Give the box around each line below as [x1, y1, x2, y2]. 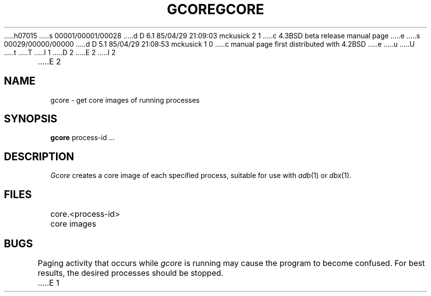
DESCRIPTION [4, 150, 74, 163]
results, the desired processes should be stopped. [37, 267, 223, 278]
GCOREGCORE [167, 1, 264, 18]
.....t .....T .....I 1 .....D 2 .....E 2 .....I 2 [4, 48, 116, 57]
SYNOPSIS [4, 113, 58, 125]
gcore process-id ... [50, 133, 115, 142]
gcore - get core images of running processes [50, 95, 200, 104]
